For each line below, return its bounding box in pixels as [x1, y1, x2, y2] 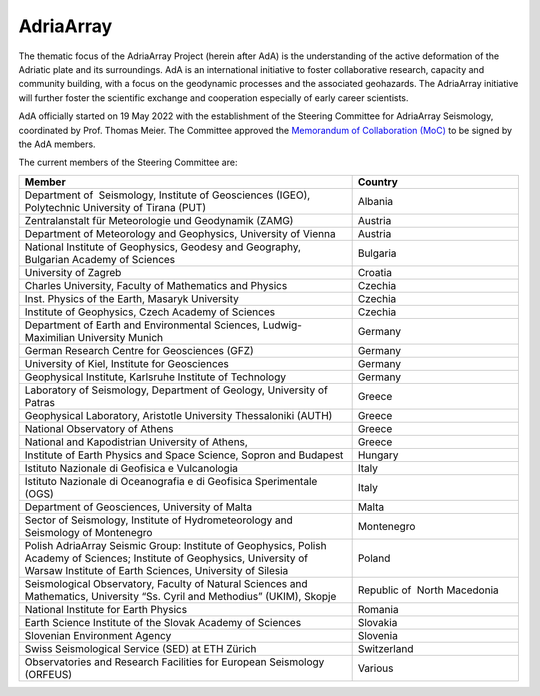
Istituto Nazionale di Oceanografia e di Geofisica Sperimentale [24, 474, 318, 488]
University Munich [77, 330, 164, 344]
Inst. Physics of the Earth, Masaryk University [24, 291, 239, 305]
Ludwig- [262, 318, 302, 332]
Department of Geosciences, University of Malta [24, 500, 253, 514]
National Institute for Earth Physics [24, 602, 188, 616]
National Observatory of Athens [24, 421, 174, 435]
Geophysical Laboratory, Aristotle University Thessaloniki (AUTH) [24, 408, 333, 422]
